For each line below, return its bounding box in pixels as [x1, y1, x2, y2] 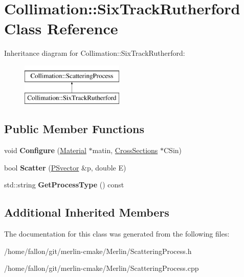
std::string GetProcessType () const [4, 179, 124, 190]
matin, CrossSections [92, 145, 158, 156]
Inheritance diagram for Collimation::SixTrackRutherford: [4, 48, 185, 58]
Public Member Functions [4, 121, 144, 137]
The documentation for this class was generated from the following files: [4, 228, 230, 239]
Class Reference [4, 18, 118, 39]
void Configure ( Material [4, 145, 86, 156]
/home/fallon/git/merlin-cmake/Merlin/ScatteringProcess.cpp [4, 263, 199, 273]
